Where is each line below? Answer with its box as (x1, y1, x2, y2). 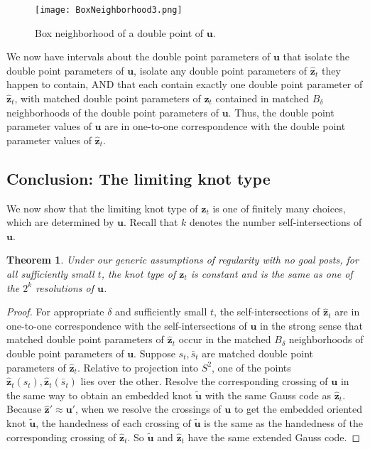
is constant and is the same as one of (190, 266, 353, 281)
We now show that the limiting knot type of (6, 200, 198, 215)
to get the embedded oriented (234, 401, 362, 416)
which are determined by (6, 215, 114, 229)
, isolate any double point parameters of (134, 63, 308, 77)
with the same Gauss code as (205, 387, 331, 402)
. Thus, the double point (228, 104, 334, 119)
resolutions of (36, 280, 94, 295)
